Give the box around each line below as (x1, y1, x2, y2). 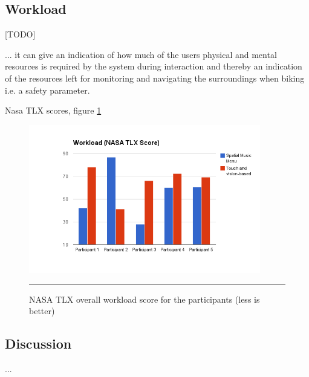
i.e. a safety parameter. (5, 83, 90, 96)
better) (29, 304, 55, 317)
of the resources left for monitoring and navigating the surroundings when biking (5, 71, 305, 84)
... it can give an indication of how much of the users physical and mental (5, 48, 277, 60)
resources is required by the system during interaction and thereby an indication (5, 60, 302, 72)
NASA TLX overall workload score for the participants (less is (29, 292, 260, 305)
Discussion (5, 334, 72, 353)
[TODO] (5, 28, 36, 40)
